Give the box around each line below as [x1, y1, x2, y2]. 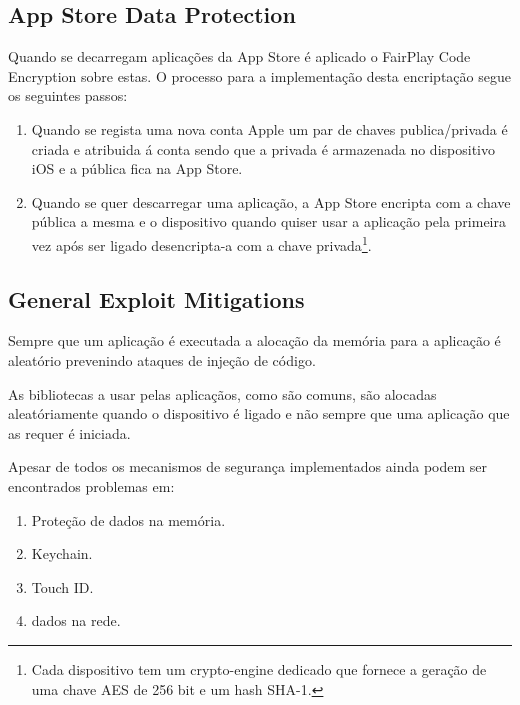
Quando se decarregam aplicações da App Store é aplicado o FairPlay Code [8, 46, 471, 67]
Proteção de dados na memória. [31, 509, 226, 530]
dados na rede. [31, 610, 121, 631]
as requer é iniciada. [8, 422, 131, 443]
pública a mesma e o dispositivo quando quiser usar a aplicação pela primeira [31, 211, 507, 232]
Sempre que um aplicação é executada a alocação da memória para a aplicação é [8, 330, 501, 351]
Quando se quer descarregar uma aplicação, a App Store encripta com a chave [31, 191, 511, 212]
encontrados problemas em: [8, 475, 175, 496]
